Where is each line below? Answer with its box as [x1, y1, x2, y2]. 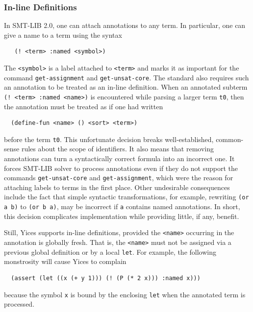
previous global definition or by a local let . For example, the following [4, 246, 216, 257]
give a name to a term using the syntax [4, 29, 122, 40]
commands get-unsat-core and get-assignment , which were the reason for [4, 172, 233, 183]
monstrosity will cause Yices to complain [4, 256, 126, 266]
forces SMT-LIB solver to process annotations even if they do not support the [4, 163, 238, 173]
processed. [4, 299, 35, 309]
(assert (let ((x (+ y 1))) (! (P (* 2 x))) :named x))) [11, 274, 201, 282]
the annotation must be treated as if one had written [4, 101, 163, 111]
